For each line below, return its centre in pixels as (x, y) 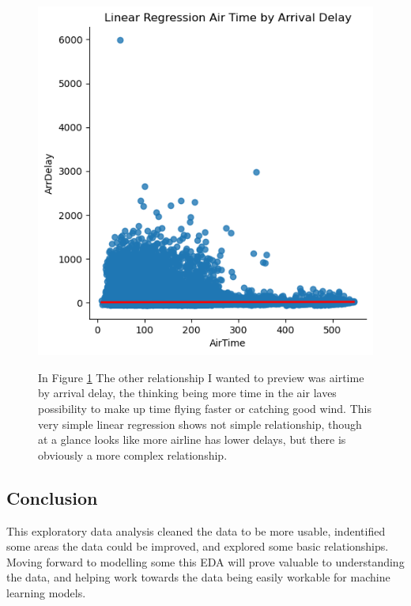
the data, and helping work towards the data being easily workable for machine (198, 577)
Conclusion (52, 497)
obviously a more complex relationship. (133, 454)
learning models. (46, 593)
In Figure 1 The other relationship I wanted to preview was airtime (201, 377)
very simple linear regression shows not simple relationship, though (200, 424)
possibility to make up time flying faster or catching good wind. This (205, 409)
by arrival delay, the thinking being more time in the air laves (187, 393)
